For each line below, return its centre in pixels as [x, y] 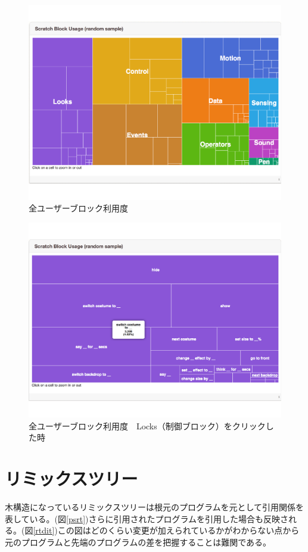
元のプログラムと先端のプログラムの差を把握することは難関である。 [138, 542]
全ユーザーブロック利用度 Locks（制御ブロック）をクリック [147, 425]
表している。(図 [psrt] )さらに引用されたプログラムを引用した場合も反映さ [147, 518]
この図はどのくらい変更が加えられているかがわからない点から [178, 530]
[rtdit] [44, 530]
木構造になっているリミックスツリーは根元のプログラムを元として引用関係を [155, 507]
